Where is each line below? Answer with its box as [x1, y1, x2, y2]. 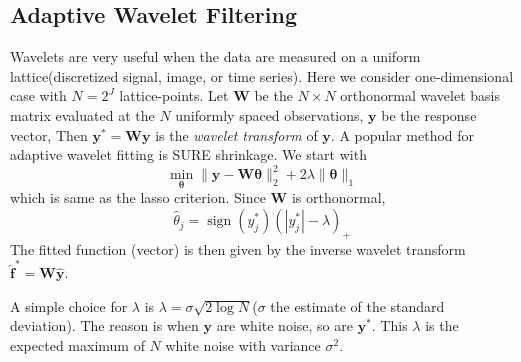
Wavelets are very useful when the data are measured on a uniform [10, 46, 421, 67]
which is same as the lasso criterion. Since [10, 187, 266, 208]
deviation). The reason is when [10, 315, 199, 336]
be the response [381, 104, 477, 125]
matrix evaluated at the [10, 104, 155, 125]
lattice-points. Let [119, 85, 229, 106]
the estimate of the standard [270, 295, 445, 316]
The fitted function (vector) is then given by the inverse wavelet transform [10, 238, 466, 259]
